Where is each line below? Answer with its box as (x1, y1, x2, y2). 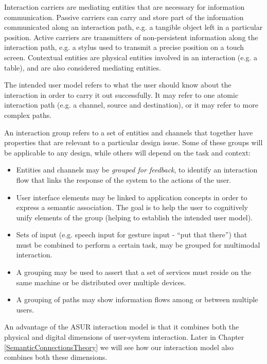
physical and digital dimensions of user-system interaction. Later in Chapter (4, 332, 244, 342)
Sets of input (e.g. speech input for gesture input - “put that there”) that (16, 229, 247, 240)
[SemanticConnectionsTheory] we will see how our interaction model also (4, 341, 234, 352)
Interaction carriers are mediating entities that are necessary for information (4, 2, 245, 12)
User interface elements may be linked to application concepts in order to (16, 192, 247, 202)
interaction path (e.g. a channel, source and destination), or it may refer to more (4, 99, 258, 110)
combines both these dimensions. (4, 352, 108, 362)
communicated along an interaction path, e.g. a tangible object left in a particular (4, 22, 263, 32)
